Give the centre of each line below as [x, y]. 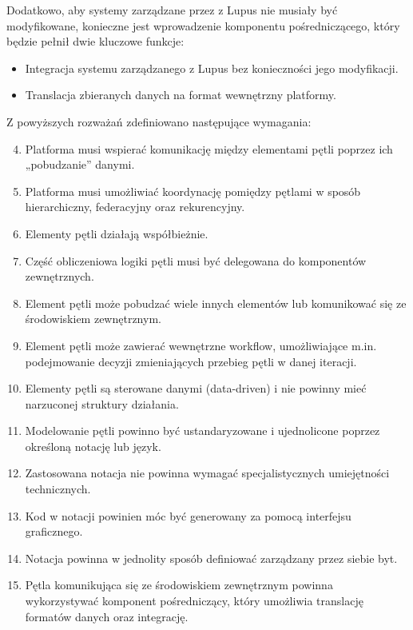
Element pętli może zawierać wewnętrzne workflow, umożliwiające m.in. [201, 345]
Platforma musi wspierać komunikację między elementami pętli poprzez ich [209, 148]
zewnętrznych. [60, 276]
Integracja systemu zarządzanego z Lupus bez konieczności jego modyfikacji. [212, 68]
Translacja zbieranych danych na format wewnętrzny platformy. [181, 95]
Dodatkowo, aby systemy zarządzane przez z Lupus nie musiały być [172, 10]
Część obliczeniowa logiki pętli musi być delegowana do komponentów [196, 260]
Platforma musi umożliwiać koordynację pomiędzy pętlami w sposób [193, 191]
